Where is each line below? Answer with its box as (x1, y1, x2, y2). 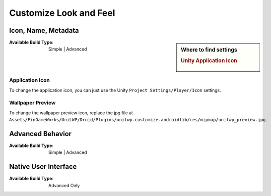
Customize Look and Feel (9, 7, 115, 18)
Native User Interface (9, 162, 77, 171)
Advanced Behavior (9, 129, 72, 138)
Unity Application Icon (181, 57, 238, 64)
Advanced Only (48, 182, 80, 188)
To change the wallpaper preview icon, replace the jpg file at (9, 109, 134, 116)
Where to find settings (181, 47, 238, 53)
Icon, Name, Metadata (9, 26, 79, 35)
